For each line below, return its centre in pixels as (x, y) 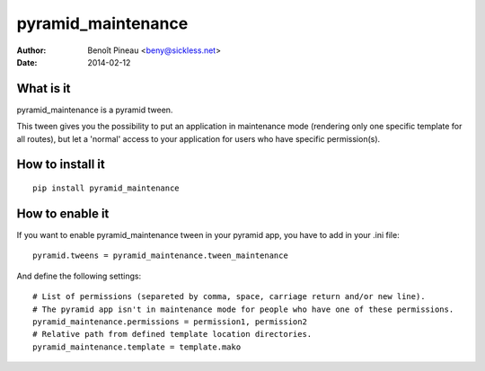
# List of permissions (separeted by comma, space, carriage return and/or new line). (229, 297)
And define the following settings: (79, 276)
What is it (44, 88)
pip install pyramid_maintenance (106, 188)
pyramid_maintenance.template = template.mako (137, 347)
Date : (27, 62)
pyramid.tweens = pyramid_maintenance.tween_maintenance (161, 256)
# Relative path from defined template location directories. (172, 334)
